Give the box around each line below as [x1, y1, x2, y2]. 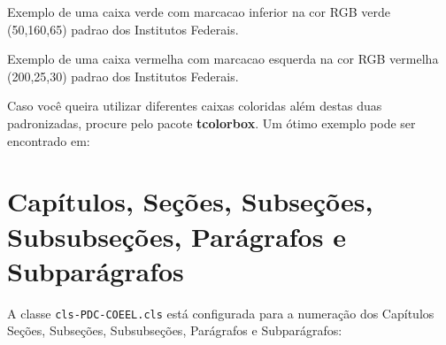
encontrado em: [7, 131, 90, 149]
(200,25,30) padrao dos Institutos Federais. [7, 66, 239, 85]
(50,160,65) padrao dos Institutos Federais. [7, 19, 239, 38]
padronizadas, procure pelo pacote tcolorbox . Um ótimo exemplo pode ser [7, 113, 416, 132]
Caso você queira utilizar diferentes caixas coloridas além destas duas [7, 96, 382, 115]
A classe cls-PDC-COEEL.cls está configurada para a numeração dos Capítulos [7, 303, 434, 322]
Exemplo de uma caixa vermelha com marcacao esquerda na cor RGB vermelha [7, 50, 439, 68]
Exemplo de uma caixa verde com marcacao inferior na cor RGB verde [7, 3, 390, 20]
